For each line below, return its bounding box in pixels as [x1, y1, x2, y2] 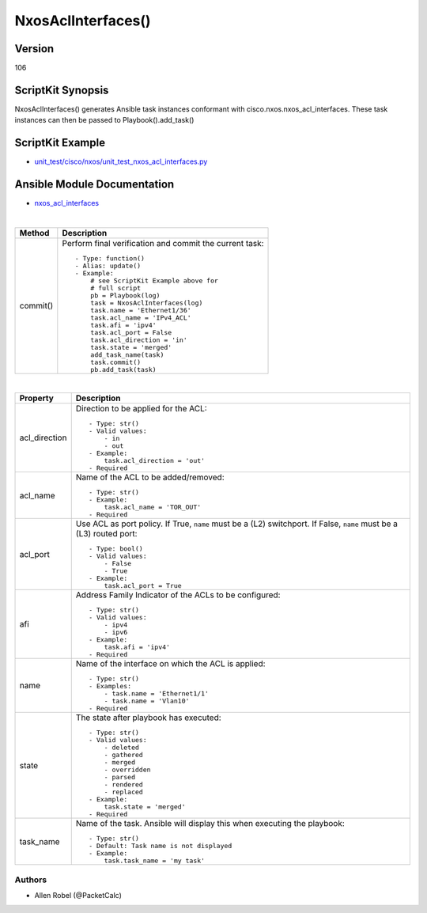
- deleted [104, 744, 140, 752]
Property [19, 392, 55, 403]
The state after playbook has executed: [75, 712, 221, 723]
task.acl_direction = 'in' [90, 335, 187, 344]
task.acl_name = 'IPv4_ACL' [90, 313, 191, 322]
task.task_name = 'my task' [104, 857, 206, 866]
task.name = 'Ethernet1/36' [90, 305, 191, 314]
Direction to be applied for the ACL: [75, 403, 207, 415]
